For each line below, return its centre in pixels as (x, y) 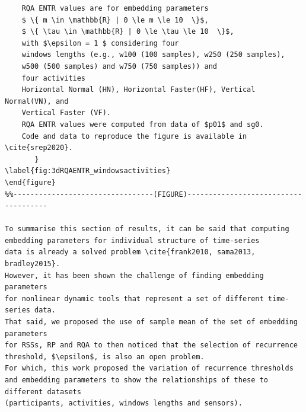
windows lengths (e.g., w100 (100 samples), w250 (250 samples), (153, 55)
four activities (54, 78)
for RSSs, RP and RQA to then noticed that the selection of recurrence (151, 345)
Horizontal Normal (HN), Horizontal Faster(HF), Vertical (138, 90)
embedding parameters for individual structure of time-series (132, 240)
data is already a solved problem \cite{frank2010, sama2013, (130, 252)
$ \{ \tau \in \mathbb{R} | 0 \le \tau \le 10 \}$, (128, 32)
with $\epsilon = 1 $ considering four (100, 43)
